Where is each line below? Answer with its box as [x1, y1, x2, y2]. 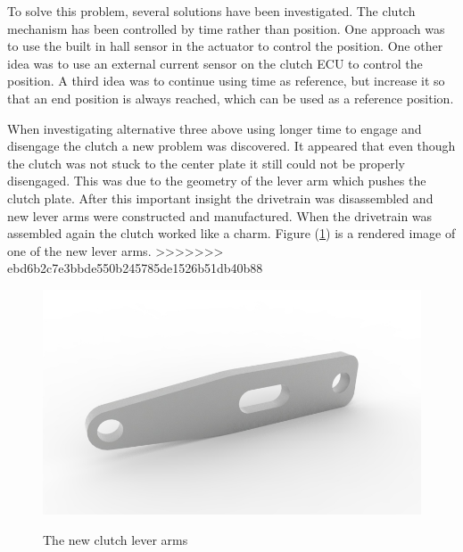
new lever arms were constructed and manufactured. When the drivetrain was [7, 206, 433, 225]
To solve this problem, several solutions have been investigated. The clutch [7, 2, 416, 20]
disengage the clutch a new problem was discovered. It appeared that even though [7, 136, 456, 155]
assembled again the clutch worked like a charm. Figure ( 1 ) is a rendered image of [7, 224, 456, 243]
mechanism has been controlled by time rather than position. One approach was [7, 19, 445, 37]
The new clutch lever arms [43, 530, 188, 548]
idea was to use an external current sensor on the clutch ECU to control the [7, 54, 423, 72]
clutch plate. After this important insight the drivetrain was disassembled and [7, 188, 434, 207]
